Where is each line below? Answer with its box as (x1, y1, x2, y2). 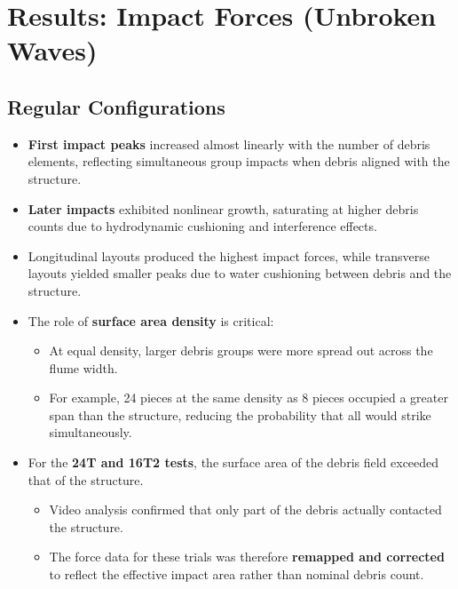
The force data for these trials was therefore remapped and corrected (49, 547, 445, 566)
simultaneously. (49, 423, 132, 442)
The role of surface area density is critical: (28, 311, 274, 330)
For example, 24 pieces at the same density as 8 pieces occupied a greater (49, 388, 448, 407)
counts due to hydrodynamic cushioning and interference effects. (28, 217, 377, 235)
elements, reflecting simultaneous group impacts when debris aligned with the (28, 152, 450, 171)
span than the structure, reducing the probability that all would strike (49, 405, 431, 424)
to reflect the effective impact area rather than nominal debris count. (49, 565, 424, 584)
